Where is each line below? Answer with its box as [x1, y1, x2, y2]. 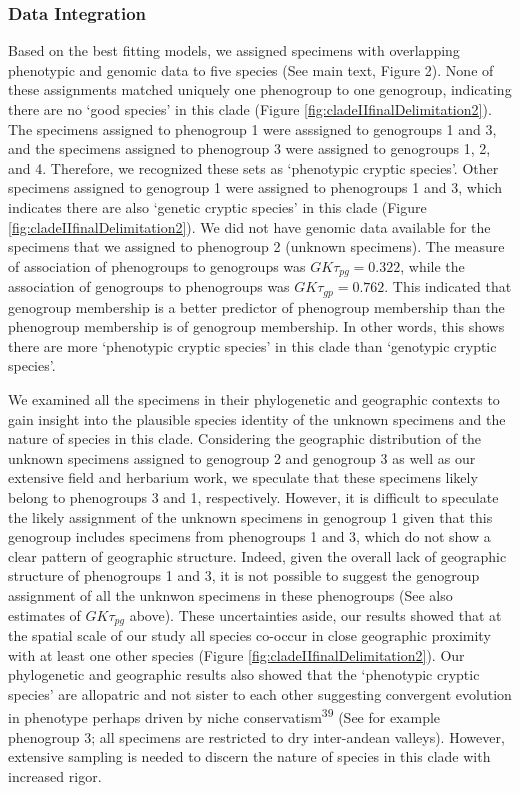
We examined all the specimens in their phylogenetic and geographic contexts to [8, 389, 500, 410]
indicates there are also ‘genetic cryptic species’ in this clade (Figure [8, 196, 427, 217]
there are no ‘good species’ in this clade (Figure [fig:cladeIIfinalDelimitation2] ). [8, 99, 492, 119]
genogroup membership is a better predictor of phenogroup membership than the [8, 296, 505, 317]
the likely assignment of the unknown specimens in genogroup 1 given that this [8, 506, 493, 527]
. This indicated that [384, 276, 512, 297]
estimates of [8, 604, 81, 625]
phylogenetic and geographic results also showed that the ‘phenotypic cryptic [8, 664, 480, 685]
